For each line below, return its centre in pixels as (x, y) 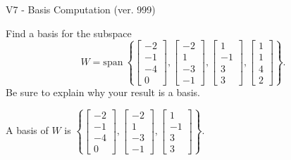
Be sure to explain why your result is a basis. (103, 92)
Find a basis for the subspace (69, 33)
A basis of (27, 130)
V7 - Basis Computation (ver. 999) (81, 9)
